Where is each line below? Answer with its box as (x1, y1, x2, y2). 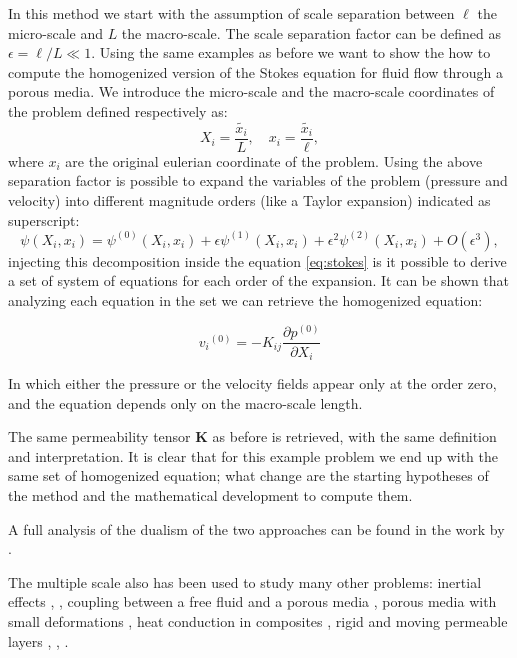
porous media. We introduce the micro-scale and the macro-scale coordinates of (8, 81, 495, 102)
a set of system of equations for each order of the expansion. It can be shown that (8, 270, 510, 291)
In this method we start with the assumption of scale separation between (8, 3, 455, 23)
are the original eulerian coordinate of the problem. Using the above (65, 150, 483, 171)
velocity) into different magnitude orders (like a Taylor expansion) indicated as (8, 190, 491, 211)
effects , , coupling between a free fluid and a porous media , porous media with (8, 591, 497, 612)
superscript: (8, 209, 80, 230)
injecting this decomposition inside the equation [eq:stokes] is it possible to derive (8, 250, 507, 271)
